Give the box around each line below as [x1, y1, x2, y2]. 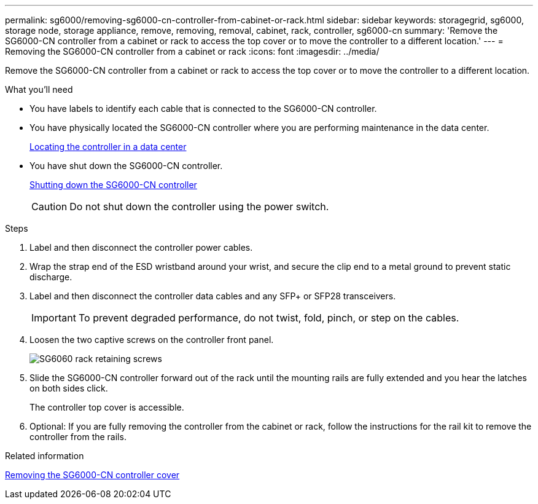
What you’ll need [5, 84, 73, 95]
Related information [5, 451, 84, 461]
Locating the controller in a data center [29, 141, 187, 152]
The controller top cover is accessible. [29, 402, 184, 412]
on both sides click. [29, 383, 108, 393]
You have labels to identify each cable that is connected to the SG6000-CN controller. [29, 103, 377, 114]
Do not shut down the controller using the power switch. [69, 200, 329, 213]
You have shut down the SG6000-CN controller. [29, 160, 223, 171]
